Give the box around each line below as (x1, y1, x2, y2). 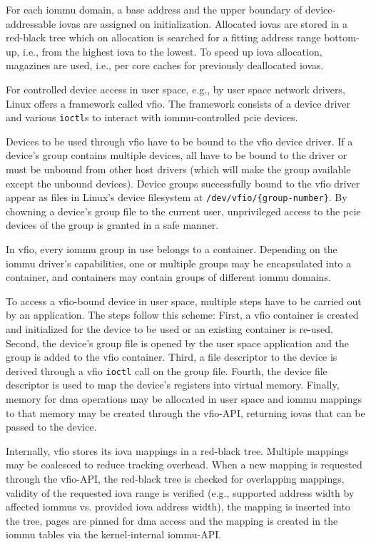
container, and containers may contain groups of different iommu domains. (6, 270, 331, 284)
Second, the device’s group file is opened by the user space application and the (6, 335, 350, 350)
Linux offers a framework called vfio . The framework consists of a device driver (6, 96, 350, 111)
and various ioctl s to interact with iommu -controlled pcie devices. (6, 110, 298, 125)
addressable (6, 16, 56, 31)
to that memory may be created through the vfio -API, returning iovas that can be (6, 405, 365, 420)
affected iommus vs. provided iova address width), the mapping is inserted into (6, 499, 350, 514)
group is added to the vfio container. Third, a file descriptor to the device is (6, 349, 337, 364)
